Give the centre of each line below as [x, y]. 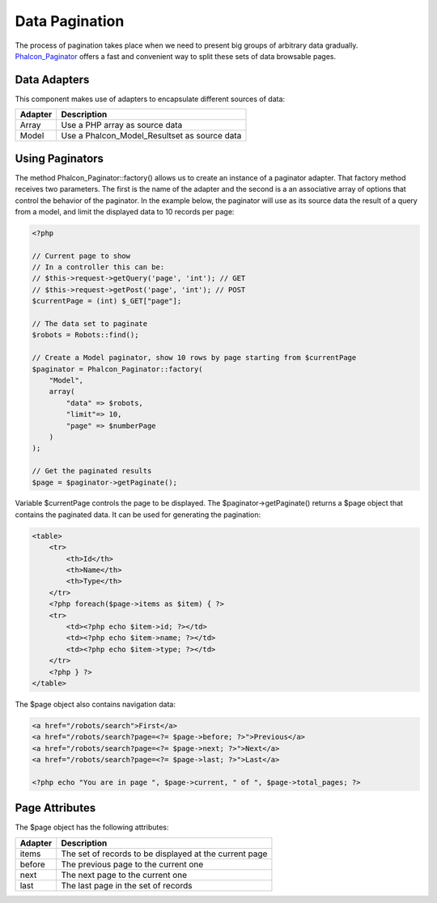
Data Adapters [52, 80]
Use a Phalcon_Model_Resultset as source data [151, 136]
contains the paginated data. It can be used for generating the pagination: [138, 515]
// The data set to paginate [90, 324]
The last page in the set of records [127, 885]
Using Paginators [59, 158]
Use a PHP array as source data [122, 125]
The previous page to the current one [132, 864]
